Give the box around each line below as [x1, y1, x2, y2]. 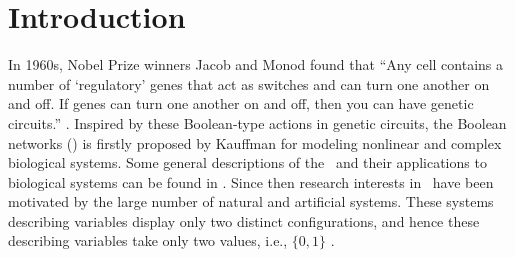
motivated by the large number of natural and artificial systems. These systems [8, 191, 494, 212]
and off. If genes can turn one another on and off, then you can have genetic [8, 93, 474, 114]
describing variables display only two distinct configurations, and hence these [8, 210, 480, 231]
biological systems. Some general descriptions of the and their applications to [8, 152, 487, 173]
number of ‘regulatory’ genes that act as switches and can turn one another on [8, 73, 490, 94]
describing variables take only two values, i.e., [8, 230, 288, 251]
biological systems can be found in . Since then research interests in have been [8, 171, 494, 192]
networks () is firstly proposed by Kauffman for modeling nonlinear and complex [8, 132, 502, 153]
